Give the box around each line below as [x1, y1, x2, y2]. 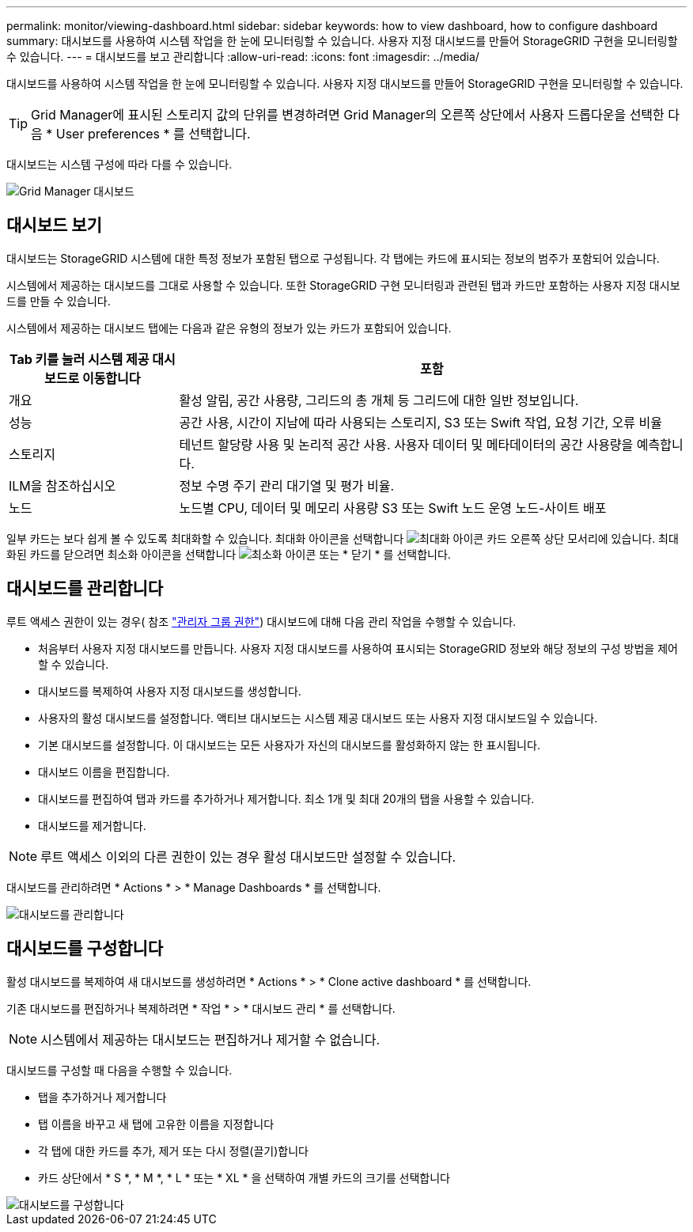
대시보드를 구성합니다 [6, 938, 164, 959]
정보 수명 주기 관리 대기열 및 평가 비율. [179, 477, 395, 494]
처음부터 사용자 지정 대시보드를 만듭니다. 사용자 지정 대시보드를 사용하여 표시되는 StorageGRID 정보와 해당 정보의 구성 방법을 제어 [38, 641, 678, 655]
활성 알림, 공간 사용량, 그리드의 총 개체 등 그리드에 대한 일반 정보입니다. [179, 392, 579, 408]
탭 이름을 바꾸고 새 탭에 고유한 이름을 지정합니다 [38, 1116, 275, 1131]
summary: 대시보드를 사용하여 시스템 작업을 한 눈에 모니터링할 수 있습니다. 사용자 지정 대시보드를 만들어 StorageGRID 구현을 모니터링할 [6, 34, 678, 47]
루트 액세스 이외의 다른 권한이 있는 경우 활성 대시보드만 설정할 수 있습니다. [40, 848, 456, 865]
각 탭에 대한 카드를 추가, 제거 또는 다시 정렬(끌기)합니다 [38, 1143, 309, 1158]
